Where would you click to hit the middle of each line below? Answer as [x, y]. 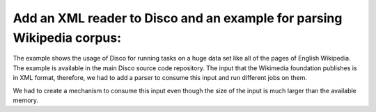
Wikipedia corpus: [67, 38]
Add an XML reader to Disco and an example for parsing [178, 18]
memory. [25, 100]
